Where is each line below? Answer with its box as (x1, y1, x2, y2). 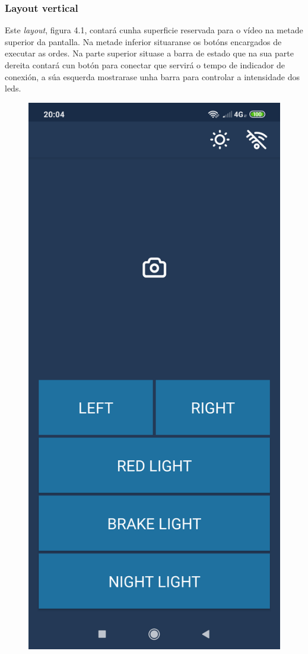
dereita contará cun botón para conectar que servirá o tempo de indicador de (5, 59, 285, 71)
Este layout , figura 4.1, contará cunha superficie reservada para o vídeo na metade (5, 24, 303, 36)
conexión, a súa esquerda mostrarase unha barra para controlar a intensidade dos (5, 70, 300, 83)
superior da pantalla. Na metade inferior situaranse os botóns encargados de (5, 35, 282, 48)
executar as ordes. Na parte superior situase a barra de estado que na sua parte (5, 47, 294, 59)
